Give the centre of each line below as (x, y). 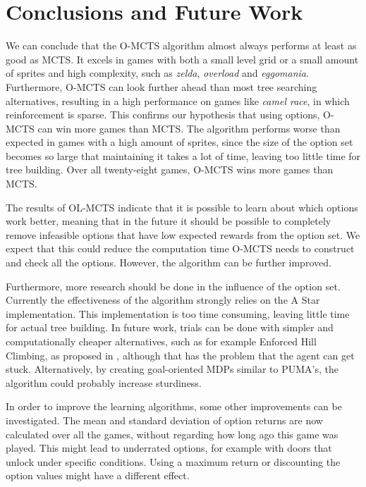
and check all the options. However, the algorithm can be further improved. (169, 263)
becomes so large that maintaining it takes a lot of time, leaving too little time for (183, 155)
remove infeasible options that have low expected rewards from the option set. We (183, 234)
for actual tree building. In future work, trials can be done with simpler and (170, 327)
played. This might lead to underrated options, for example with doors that (169, 448)
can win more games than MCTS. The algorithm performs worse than (189, 128)
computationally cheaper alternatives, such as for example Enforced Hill (161, 341)
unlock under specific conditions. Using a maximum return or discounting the (173, 461)
